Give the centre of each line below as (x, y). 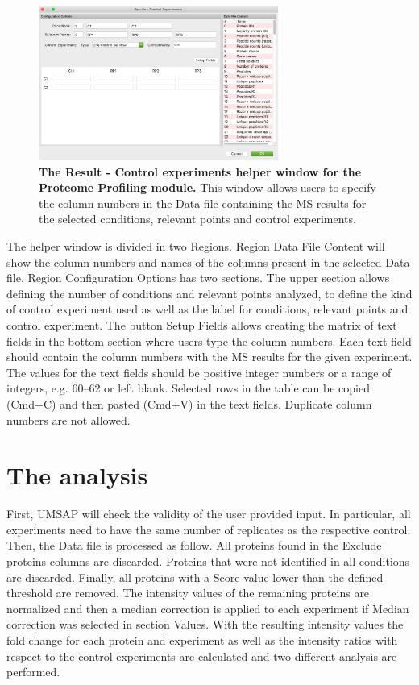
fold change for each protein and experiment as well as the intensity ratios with (202, 639)
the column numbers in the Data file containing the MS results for (203, 203)
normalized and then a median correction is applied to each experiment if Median (208, 608)
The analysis (77, 475)
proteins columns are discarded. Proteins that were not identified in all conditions (208, 561)
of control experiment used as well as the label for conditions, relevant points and (207, 309)
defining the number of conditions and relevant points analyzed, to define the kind (209, 293)
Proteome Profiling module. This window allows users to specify (207, 187)
